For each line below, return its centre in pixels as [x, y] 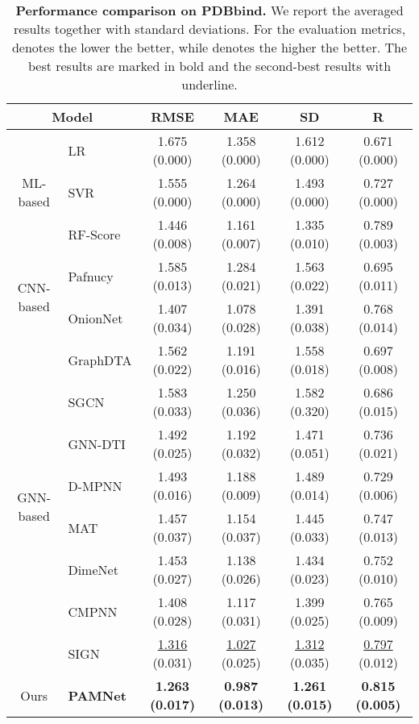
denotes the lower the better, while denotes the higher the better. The [209, 47]
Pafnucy [91, 276]
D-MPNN [95, 485]
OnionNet [95, 318]
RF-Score [94, 234]
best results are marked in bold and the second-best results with [209, 66]
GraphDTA [100, 360]
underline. [209, 84]
